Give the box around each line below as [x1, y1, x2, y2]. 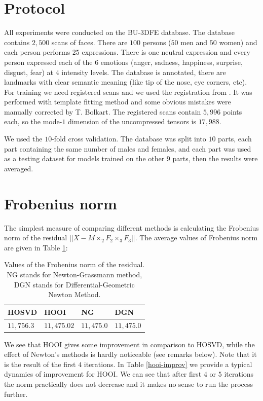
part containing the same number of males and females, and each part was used [4, 143, 251, 154]
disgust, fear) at [4, 66, 54, 77]
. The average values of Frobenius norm [135, 232, 258, 243]
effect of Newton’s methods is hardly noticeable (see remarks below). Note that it [4, 349, 257, 359]
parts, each [218, 133, 252, 144]
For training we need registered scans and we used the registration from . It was [4, 86, 252, 97]
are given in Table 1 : [4, 242, 68, 252]
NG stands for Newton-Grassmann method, [7, 269, 142, 279]
